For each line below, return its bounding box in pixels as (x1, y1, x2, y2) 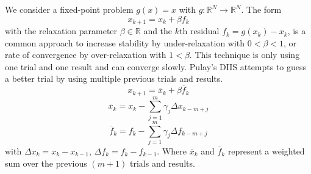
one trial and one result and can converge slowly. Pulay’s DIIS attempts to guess (5, 60, 307, 73)
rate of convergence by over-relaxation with (5, 48, 166, 61)
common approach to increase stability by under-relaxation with (5, 36, 245, 49)
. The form (241, 3, 282, 15)
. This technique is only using (189, 48, 300, 61)
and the (143, 24, 173, 37)
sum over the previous (5, 156, 87, 169)
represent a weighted (227, 144, 305, 157)
